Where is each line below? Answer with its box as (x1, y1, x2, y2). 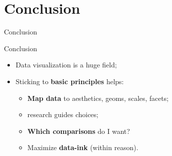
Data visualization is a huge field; (15, 60, 117, 70)
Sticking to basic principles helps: (15, 76, 124, 86)
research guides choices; (27, 109, 98, 120)
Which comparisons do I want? (27, 125, 130, 136)
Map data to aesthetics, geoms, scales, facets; (27, 93, 169, 103)
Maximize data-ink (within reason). (27, 142, 138, 153)
